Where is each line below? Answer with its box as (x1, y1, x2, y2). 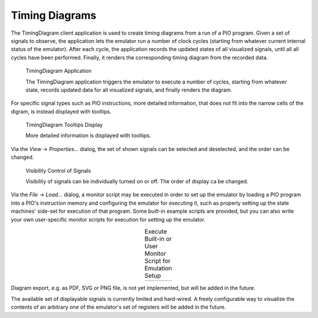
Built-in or (144, 235, 172, 243)
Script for (144, 257, 171, 265)
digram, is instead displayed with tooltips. (11, 108, 112, 115)
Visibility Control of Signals (25, 167, 91, 174)
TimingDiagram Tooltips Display (25, 121, 103, 129)
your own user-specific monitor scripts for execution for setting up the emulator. (11, 216, 206, 223)
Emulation (144, 265, 173, 273)
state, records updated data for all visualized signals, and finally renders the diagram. (25, 86, 233, 93)
